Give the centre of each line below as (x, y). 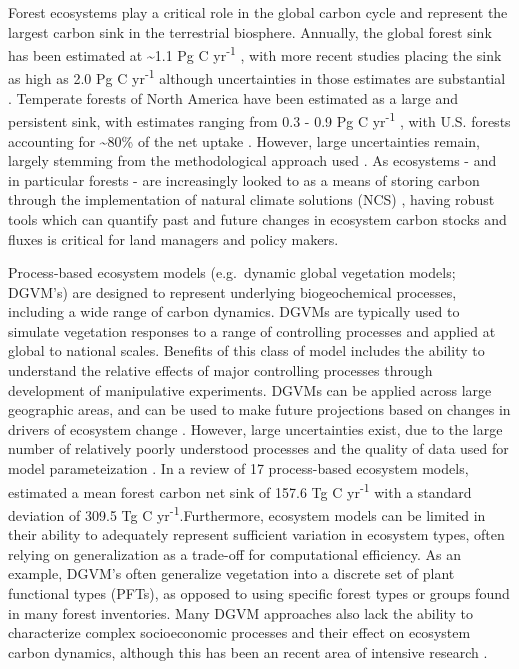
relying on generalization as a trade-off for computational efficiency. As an (234, 553)
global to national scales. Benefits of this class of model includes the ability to (246, 350)
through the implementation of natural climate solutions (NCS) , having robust (251, 199)
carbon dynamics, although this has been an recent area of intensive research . (248, 651)
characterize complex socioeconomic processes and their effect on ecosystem (239, 632)
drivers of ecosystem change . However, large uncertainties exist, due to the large (255, 428)
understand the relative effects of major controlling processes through (220, 370)
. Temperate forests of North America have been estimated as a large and (233, 97)
